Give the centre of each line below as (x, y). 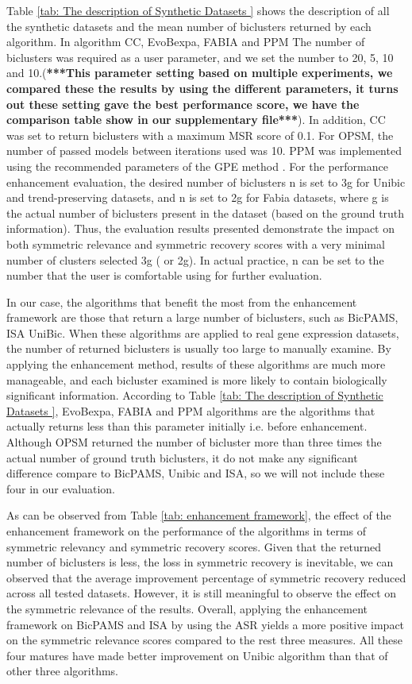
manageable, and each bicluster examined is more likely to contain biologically (197, 379)
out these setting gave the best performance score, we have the (183, 104)
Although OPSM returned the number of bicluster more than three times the (194, 442)
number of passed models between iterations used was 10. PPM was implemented (204, 151)
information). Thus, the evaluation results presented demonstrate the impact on (200, 228)
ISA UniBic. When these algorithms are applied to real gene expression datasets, (203, 332)
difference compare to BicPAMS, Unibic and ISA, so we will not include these (196, 473)
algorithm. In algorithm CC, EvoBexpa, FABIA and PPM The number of (186, 42)
